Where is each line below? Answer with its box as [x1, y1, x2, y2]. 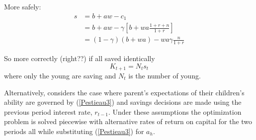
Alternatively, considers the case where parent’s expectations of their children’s [4, 87, 245, 97]
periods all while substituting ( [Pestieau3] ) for [4, 126, 144, 136]
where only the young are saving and [4, 70, 116, 81]
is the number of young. [128, 70, 201, 81]
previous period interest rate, [4, 106, 92, 117]
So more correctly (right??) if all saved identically [4, 53, 155, 63]
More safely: [4, 1, 41, 11]
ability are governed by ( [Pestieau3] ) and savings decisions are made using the [4, 97, 242, 107]
